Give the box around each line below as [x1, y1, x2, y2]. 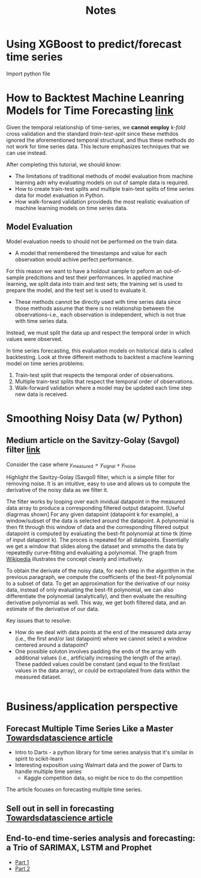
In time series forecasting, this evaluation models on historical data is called [6, 347, 193, 354]
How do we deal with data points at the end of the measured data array [14, 629, 191, 636]
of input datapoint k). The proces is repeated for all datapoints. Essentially [6, 536, 189, 543]
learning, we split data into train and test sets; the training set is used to [6, 280, 183, 287]
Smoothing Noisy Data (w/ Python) [6, 411, 183, 425]
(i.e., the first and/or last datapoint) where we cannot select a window [14, 635, 187, 643]
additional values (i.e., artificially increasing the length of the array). [14, 654, 182, 661]
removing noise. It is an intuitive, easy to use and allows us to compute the [6, 480, 190, 487]
